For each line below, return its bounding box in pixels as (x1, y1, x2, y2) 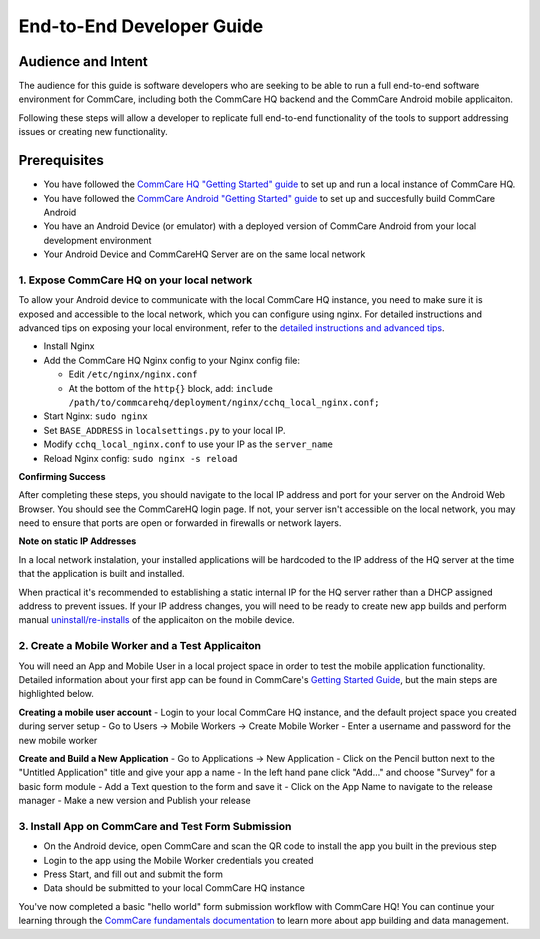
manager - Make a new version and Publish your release (18, 795, 251, 807)
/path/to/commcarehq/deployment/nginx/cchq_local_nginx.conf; (68, 396, 380, 408)
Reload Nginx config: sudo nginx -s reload (43, 452, 239, 464)
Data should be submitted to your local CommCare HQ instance (43, 882, 305, 894)
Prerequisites (18, 152, 104, 169)
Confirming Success (18, 470, 106, 482)
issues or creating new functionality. (18, 126, 169, 138)
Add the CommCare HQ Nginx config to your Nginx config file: (43, 354, 300, 366)
